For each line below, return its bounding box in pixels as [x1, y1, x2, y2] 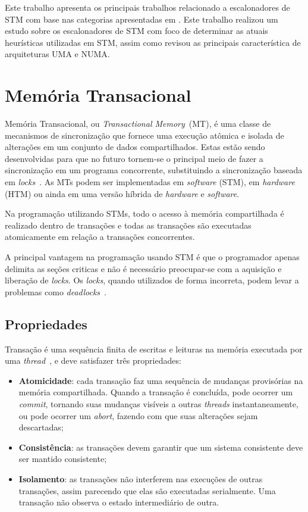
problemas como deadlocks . [5, 285, 106, 298]
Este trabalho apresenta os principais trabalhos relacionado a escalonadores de [5, 1, 290, 13]
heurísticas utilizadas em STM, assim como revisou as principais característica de [5, 36, 301, 48]
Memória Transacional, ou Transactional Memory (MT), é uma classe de [5, 117, 271, 130]
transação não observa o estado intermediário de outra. [18, 496, 219, 508]
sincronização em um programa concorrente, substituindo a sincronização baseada [5, 164, 303, 176]
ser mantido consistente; [18, 452, 107, 465]
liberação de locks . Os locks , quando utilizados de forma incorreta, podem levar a [5, 274, 299, 286]
